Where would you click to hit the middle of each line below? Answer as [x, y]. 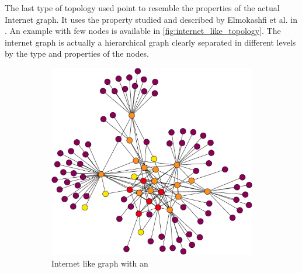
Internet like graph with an [100, 263]
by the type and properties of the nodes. [77, 53]
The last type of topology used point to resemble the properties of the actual [142, 8]
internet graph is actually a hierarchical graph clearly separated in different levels [150, 42]
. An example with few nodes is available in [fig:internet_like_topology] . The [143, 31]
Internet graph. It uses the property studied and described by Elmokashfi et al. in [151, 19]
